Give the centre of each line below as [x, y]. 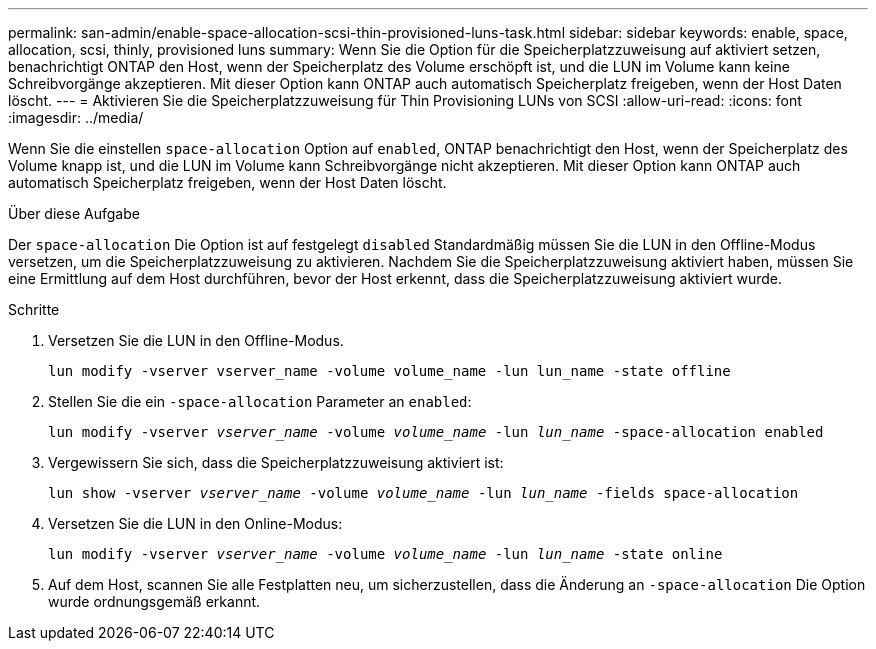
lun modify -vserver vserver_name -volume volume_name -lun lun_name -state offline [389, 371]
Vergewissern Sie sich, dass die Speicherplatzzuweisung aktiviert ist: [276, 462]
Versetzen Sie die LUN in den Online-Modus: [195, 523]
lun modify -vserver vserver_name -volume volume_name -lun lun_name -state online [385, 554]
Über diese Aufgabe [74, 213]
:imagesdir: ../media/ [76, 117]
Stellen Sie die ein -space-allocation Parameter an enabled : [260, 401]
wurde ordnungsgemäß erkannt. [154, 601]
